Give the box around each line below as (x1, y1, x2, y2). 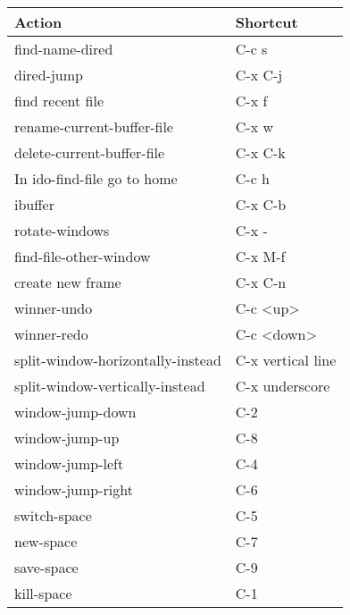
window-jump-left (14, 453, 124, 474)
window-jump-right (14, 479, 133, 500)
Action (14, 12, 62, 32)
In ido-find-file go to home (14, 168, 178, 189)
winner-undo (14, 298, 93, 318)
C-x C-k (235, 142, 286, 163)
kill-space (14, 583, 72, 603)
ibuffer (14, 194, 54, 215)
